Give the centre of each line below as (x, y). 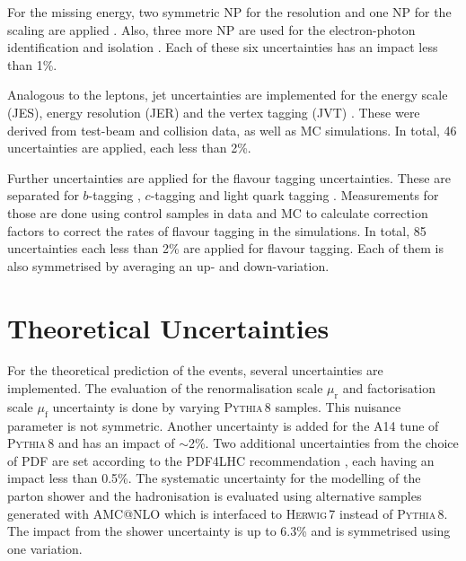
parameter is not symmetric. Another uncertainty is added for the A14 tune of (223, 425)
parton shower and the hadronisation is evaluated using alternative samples (215, 495)
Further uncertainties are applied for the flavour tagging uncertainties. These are (229, 177)
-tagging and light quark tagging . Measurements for (295, 195)
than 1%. (32, 64)
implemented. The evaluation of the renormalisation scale (165, 388)
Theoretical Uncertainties (168, 327)
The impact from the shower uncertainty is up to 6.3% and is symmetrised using (229, 531)
